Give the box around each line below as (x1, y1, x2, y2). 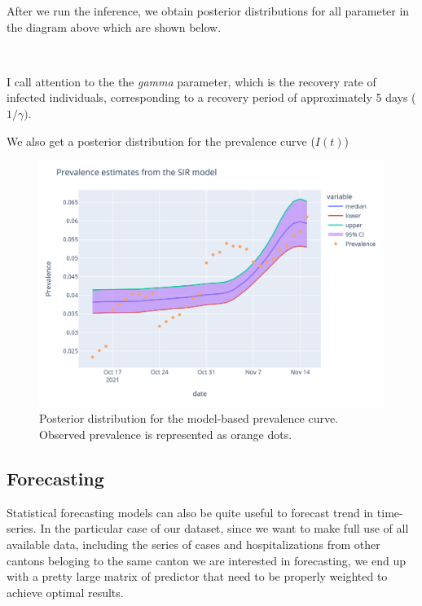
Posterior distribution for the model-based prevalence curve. (39, 410, 339, 427)
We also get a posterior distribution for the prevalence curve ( (7, 132, 315, 149)
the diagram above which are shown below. (7, 18, 222, 35)
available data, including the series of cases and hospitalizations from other (7, 536, 380, 552)
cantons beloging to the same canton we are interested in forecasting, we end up (7, 551, 406, 569)
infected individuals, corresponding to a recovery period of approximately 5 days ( (7, 89, 416, 106)
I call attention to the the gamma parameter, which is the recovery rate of (7, 72, 376, 90)
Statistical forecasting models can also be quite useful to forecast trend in (7, 503, 374, 520)
